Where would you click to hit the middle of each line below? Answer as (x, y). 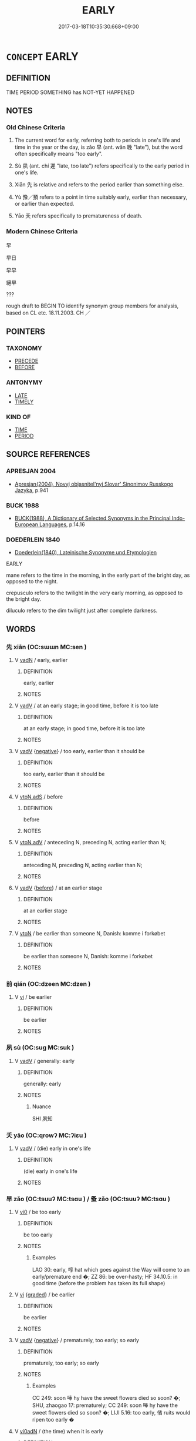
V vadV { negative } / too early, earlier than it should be (80, 751)
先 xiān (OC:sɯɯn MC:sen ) (46, 647)
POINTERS (26, 332)
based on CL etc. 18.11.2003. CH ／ (48, 313)
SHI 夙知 (42, 1118)
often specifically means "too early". (58, 154)
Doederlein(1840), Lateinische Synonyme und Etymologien (86, 553)
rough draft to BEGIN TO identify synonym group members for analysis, (92, 306)
